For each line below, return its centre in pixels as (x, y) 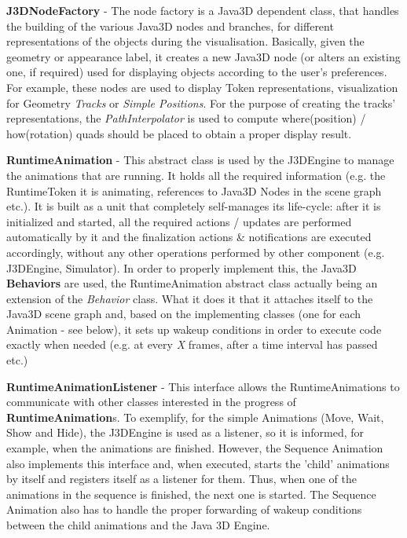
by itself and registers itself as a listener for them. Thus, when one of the (181, 479)
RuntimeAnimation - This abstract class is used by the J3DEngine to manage (200, 160)
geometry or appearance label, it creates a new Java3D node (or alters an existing (203, 56)
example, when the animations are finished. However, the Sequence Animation (195, 448)
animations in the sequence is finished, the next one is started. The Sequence (191, 494)
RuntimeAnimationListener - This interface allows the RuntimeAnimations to (203, 386)
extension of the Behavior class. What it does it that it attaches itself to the (190, 298)
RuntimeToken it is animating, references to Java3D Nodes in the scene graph (194, 190)
